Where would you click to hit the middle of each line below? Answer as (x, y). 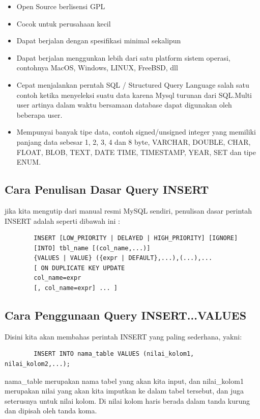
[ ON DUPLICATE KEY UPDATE (79, 268)
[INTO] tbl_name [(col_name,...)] (92, 248)
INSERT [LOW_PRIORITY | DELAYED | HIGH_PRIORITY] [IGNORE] (136, 238)
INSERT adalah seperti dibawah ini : (62, 220)
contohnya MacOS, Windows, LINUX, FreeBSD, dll (97, 68)
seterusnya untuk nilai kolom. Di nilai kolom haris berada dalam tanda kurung (127, 400)
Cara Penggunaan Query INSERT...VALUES (126, 315)
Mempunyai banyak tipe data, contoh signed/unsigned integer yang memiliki (136, 132)
